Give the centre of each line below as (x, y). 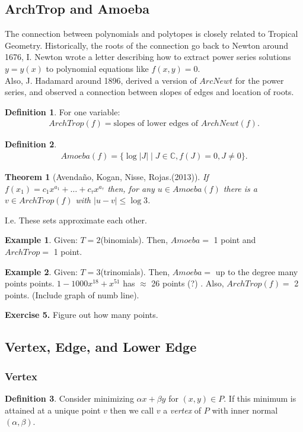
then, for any (131, 188)
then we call (132, 410)
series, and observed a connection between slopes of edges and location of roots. (149, 92)
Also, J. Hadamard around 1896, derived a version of (101, 80)
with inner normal (245, 410)
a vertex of (182, 410)
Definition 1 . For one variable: (63, 111)
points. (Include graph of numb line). (72, 294)
